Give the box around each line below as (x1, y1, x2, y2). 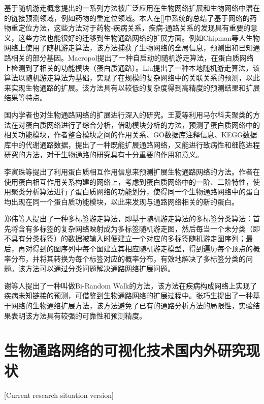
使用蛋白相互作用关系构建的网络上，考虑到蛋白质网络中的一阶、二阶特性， (4, 176, 253, 187)
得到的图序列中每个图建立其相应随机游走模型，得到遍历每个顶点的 (32, 243, 253, 254)
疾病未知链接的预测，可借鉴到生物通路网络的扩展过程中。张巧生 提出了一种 (4, 290, 253, 301)
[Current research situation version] (4, 389, 114, 400)
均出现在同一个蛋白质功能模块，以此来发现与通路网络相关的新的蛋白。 (4, 196, 239, 207)
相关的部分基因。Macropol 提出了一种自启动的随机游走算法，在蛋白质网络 (11, 52, 254, 63)
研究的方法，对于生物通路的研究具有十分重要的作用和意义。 (4, 149, 203, 160)
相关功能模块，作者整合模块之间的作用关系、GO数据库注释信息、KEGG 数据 (4, 129, 257, 140)
